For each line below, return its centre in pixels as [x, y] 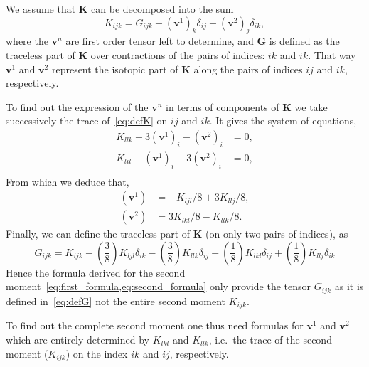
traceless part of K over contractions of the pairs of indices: [135, 54]
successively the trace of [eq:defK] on [87, 121]
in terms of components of [222, 106]
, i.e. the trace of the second [270, 339]
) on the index [97, 353]
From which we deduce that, [68, 181]
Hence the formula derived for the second [96, 272]
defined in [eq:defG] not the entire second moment [116, 300]
